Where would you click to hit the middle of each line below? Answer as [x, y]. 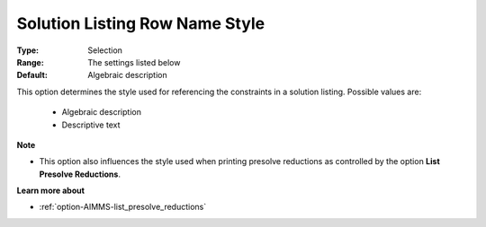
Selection [105, 50]
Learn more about [51, 191]
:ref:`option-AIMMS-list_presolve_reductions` [123, 207]
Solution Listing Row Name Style [141, 23]
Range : [30, 62]
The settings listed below [134, 62]
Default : [32, 75]
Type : [28, 50]
